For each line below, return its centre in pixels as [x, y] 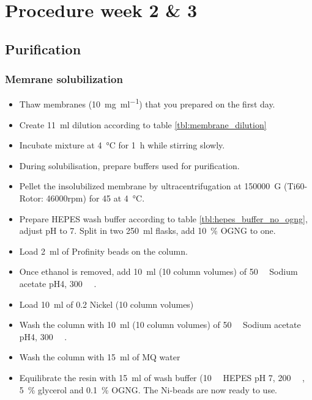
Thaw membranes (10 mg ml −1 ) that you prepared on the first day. [147, 103]
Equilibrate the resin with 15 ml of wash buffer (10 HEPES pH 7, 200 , [162, 377]
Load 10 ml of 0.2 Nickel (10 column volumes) [106, 304]
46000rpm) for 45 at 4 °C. [95, 198]
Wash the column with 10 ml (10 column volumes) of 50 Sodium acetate [160, 325]
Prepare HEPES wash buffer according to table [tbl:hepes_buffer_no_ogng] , [163, 218]
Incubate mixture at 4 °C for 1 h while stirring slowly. [122, 145]
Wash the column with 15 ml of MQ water [100, 357]
